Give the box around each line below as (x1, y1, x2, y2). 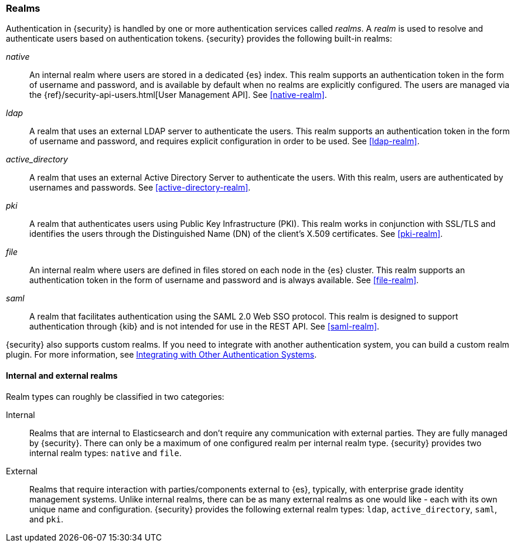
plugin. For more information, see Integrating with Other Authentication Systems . (6, 349, 317, 360)
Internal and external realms (6, 370, 118, 380)
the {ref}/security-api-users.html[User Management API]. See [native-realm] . (29, 90, 327, 100)
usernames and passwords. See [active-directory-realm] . (29, 182, 251, 193)
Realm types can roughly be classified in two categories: (6, 391, 224, 402)
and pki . (29, 514, 63, 524)
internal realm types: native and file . (29, 447, 182, 458)
